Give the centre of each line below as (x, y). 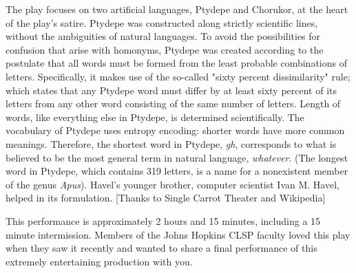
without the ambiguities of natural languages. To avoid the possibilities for (163, 36)
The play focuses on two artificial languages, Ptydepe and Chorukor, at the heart (177, 9)
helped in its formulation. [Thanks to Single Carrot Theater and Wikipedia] (166, 198)
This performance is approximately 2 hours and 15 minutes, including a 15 (163, 220)
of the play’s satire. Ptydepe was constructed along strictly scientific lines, (162, 22)
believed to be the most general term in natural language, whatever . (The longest (177, 157)
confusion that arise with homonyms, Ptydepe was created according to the (165, 49)
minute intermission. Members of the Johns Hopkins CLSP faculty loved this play (178, 234)
